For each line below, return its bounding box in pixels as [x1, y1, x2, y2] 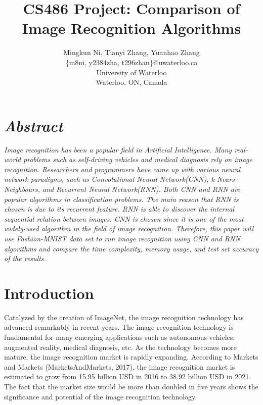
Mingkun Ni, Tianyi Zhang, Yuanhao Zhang [63, 47, 200, 58]
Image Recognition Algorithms [22, 18, 241, 38]
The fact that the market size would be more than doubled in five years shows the [4, 381, 258, 392]
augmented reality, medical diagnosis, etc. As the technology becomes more [4, 341, 237, 352]
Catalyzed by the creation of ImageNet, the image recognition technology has [4, 312, 244, 322]
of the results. [4, 253, 46, 264]
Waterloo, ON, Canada [96, 77, 167, 87]
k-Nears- [211, 174, 237, 184]
